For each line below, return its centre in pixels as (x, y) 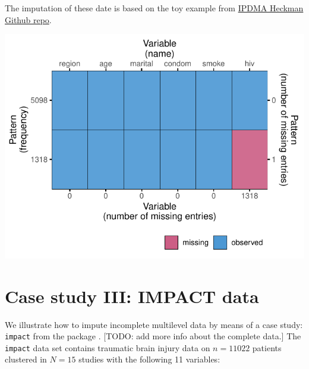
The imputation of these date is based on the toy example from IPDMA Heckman (154, 8)
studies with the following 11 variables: (149, 359)
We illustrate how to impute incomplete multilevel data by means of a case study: (154, 324)
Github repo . (28, 19)
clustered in (26, 359)
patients (267, 347)
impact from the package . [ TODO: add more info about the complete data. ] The (153, 336)
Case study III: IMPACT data (132, 296)
